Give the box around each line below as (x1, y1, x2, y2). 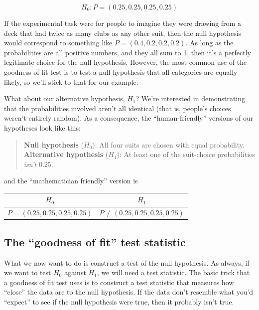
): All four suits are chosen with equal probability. (92, 139, 245, 150)
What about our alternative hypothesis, (4, 93, 125, 104)
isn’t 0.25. (23, 158, 53, 169)
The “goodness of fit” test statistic (4, 234, 186, 249)
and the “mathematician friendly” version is (4, 175, 138, 186)
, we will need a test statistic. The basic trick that (97, 267, 250, 278)
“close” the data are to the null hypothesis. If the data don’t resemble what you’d (4, 287, 254, 297)
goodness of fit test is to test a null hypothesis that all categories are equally (4, 66, 238, 77)
